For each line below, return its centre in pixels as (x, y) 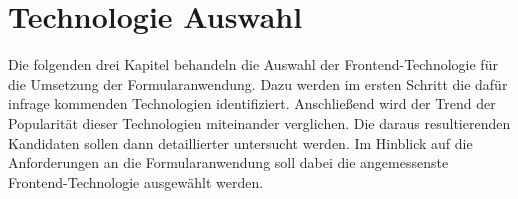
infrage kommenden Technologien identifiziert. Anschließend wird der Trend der (252, 103)
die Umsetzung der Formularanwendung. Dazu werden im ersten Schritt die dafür (258, 83)
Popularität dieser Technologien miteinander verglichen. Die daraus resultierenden (259, 122)
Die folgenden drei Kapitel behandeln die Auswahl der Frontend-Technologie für (253, 64)
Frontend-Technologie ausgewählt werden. (136, 181)
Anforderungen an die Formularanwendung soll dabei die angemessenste (228, 162)
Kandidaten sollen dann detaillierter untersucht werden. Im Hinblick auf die (240, 142)
